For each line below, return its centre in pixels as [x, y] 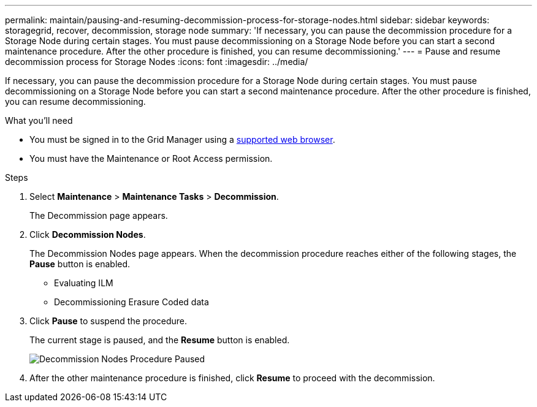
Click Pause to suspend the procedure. [109, 321]
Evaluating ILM [84, 283]
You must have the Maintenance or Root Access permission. [151, 158]
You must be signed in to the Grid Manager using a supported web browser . [182, 139]
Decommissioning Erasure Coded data [131, 302]
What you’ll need [39, 120]
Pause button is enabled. [80, 264]
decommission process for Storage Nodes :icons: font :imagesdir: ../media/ [157, 62]
